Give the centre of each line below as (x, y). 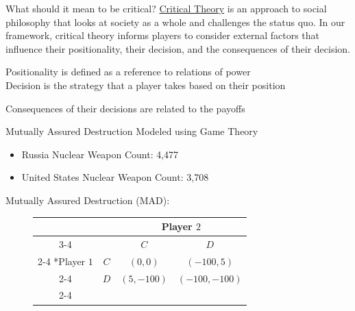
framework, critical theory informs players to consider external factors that (162, 35)
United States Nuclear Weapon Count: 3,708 (115, 177)
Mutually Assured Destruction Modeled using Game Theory (132, 131)
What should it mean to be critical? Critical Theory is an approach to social (166, 8)
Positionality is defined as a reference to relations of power (128, 72)
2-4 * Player (62, 261)
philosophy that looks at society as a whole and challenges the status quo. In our (175, 22)
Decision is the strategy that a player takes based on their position (146, 85)
